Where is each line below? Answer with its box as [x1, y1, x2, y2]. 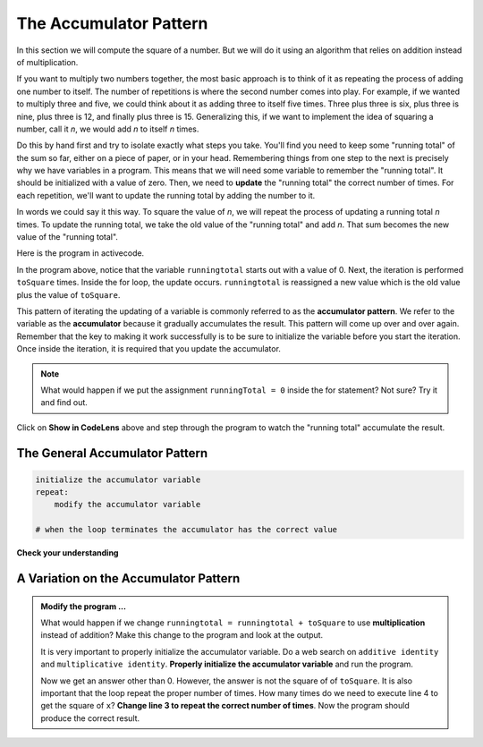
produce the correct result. [40, 712, 140, 724]
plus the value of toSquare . [16, 289, 121, 300]
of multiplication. [16, 56, 79, 67]
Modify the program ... [40, 600, 127, 612]
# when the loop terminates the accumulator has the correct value [35, 524, 338, 535]
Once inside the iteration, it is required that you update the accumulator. [16, 344, 282, 354]
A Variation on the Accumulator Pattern [16, 571, 241, 586]
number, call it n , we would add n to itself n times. [16, 123, 199, 134]
